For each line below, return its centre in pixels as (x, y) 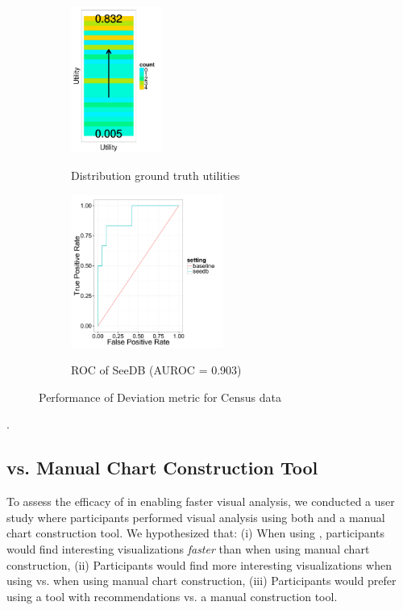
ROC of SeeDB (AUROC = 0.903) (156, 370)
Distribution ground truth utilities (156, 175)
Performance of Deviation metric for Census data (160, 397)
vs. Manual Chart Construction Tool (162, 468)
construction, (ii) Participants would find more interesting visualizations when (199, 564)
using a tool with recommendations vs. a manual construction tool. (172, 596)
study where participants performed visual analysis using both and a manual (196, 517)
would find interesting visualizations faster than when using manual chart (188, 548)
